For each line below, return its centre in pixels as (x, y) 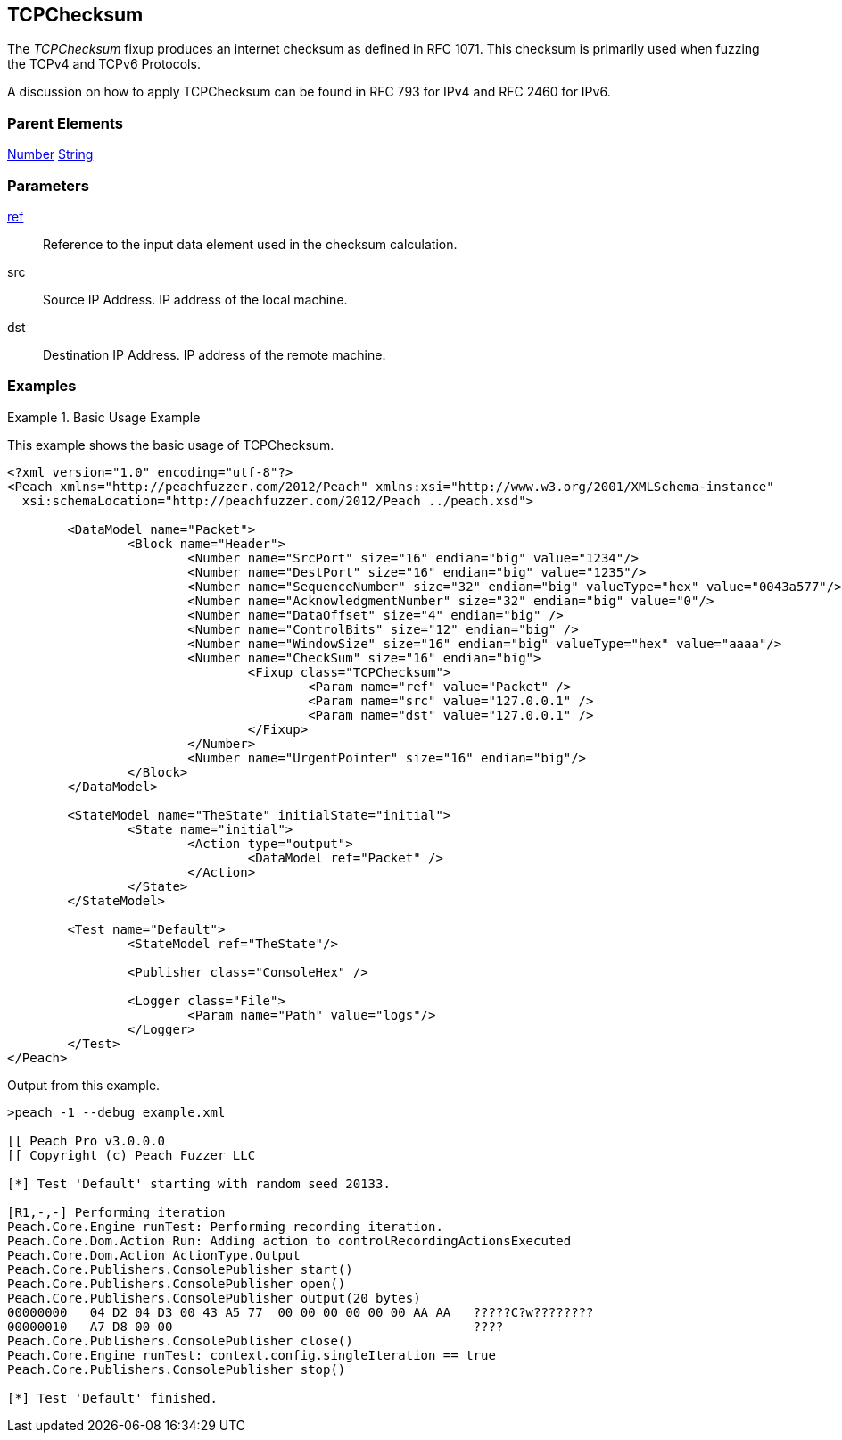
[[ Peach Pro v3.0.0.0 (87, 1140)
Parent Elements (65, 123)
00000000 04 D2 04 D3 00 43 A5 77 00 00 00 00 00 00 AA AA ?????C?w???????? (301, 1312)
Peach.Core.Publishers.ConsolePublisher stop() (177, 1369)
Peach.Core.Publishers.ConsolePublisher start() (180, 1269)
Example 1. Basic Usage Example (104, 417)
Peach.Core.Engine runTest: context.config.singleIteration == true (252, 1355)
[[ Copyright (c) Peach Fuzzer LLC (132, 1155)
